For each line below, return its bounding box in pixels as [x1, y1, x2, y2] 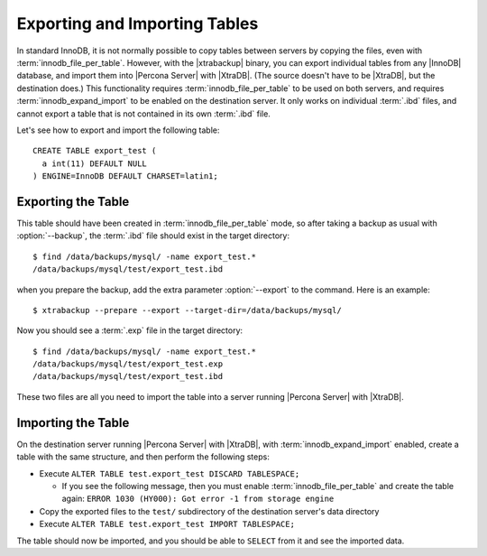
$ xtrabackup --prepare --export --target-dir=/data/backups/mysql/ [32, 305, 342, 315]
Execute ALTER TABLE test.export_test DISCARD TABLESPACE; [39, 468, 300, 478]
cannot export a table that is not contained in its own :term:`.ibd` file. [16, 108, 271, 119]
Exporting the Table [16, 194, 130, 209]
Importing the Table [16, 415, 130, 431]
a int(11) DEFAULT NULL [41, 158, 148, 169]
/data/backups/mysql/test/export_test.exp [32, 359, 224, 369]
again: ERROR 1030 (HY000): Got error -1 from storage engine [61, 493, 335, 505]
